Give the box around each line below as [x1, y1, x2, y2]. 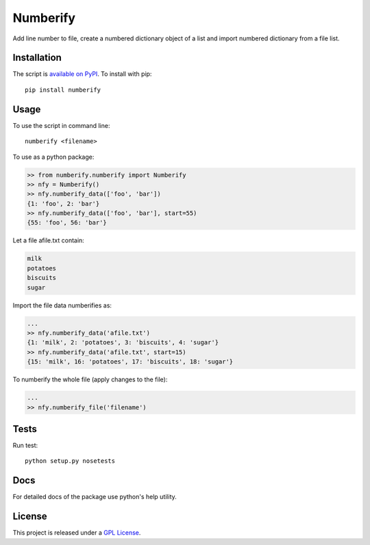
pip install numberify [25, 86, 101, 94]
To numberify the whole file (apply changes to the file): [12, 375, 168, 383]
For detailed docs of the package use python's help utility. [12, 493, 177, 501]
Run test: [12, 442, 38, 449]
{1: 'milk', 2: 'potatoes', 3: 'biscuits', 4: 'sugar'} [27, 339, 219, 346]
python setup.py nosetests [25, 457, 116, 465]
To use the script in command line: [12, 121, 110, 129]
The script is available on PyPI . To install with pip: [12, 70, 152, 78]
